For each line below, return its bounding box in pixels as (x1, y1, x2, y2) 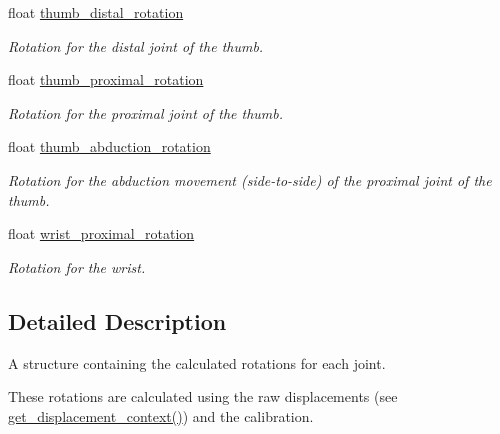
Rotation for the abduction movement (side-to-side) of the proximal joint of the (8, 169, 492, 190)
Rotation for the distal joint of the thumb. (8, 35, 264, 56)
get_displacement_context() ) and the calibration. (8, 405, 314, 426)
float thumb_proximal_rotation (8, 69, 204, 90)
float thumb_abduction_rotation (8, 136, 211, 157)
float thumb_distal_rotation (8, 2, 184, 22)
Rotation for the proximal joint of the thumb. (8, 102, 284, 123)
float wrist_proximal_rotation (8, 223, 195, 244)
